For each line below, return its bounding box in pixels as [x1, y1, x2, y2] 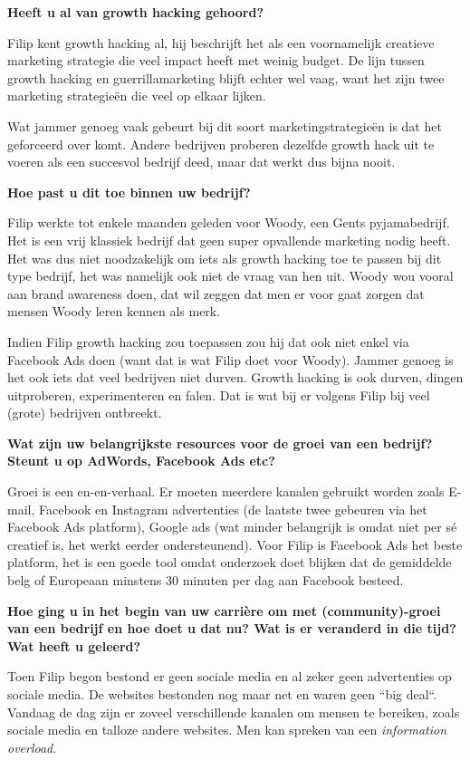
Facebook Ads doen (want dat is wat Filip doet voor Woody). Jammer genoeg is [7, 350, 454, 369]
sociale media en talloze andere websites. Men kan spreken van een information [7, 720, 447, 739]
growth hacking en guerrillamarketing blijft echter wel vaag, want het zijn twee [7, 68, 445, 87]
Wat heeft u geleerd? [7, 636, 141, 655]
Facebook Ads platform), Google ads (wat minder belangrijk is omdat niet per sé [7, 517, 457, 536]
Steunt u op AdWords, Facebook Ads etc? [7, 451, 275, 470]
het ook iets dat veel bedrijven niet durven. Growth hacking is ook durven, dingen [7, 368, 464, 387]
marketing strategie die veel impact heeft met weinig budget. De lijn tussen [7, 51, 425, 70]
